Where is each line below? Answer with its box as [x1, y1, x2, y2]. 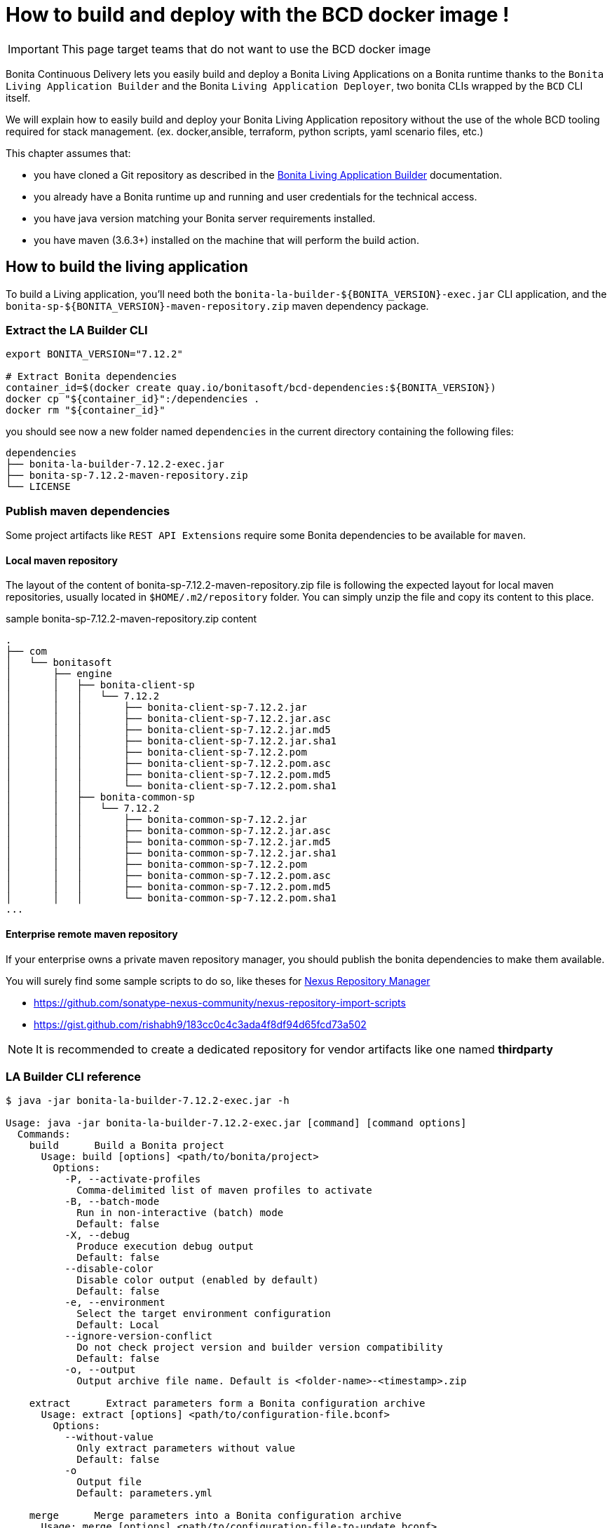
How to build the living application [6, 258, 248, 276]
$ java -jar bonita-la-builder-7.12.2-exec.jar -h [6, 1095, 290, 1107]
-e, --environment [64, 1297, 165, 1309]
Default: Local [76, 1319, 160, 1331]
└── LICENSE [6, 481, 71, 493]
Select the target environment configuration [76, 1308, 331, 1320]
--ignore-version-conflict [64, 1330, 213, 1342]
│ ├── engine [6, 668, 112, 680]
